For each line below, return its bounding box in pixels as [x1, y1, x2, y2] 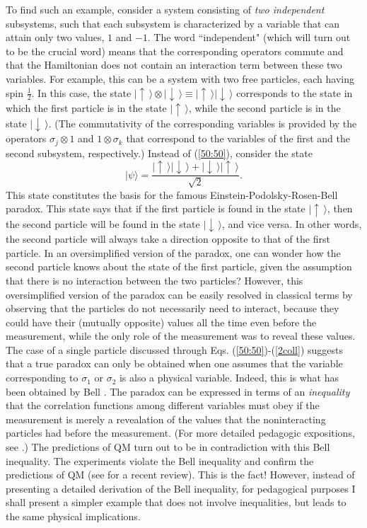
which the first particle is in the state [6, 101, 167, 115]
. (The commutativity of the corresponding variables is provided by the [48, 115, 357, 130]
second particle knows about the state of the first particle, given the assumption [6, 259, 352, 274]
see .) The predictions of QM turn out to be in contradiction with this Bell [6, 440, 330, 454]
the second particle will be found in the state [6, 216, 200, 231]
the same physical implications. [6, 509, 141, 523]
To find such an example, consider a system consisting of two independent [6, 2, 325, 16]
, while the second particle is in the [188, 101, 341, 115]
